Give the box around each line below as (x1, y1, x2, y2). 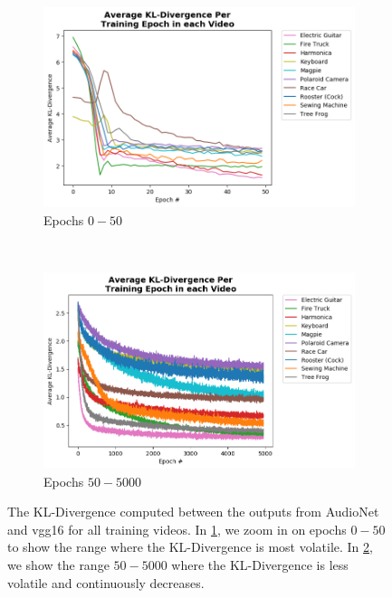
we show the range (7, 555, 110, 574)
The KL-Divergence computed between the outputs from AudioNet (7, 502, 379, 521)
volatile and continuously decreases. (7, 573, 205, 592)
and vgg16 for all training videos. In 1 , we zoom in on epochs (7, 519, 347, 538)
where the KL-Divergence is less (171, 555, 349, 574)
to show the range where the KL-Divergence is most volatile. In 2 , (7, 537, 373, 556)
